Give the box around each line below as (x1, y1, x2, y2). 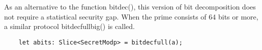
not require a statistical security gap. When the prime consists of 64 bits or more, (4, 11, 258, 21)
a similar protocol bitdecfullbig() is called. (4, 21, 135, 31)
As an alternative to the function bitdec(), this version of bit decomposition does (4, 1, 256, 11)
